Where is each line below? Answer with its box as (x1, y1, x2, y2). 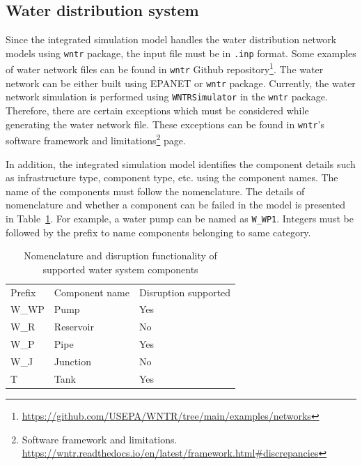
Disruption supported (139, 284, 231, 299)
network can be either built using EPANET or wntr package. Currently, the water (6, 75, 356, 90)
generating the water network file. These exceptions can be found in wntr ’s (6, 116, 324, 131)
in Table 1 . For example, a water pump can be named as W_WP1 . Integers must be (6, 211, 354, 225)
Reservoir (54, 319, 94, 334)
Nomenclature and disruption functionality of (24, 248, 217, 263)
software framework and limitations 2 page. (6, 131, 186, 147)
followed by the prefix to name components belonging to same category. (6, 224, 311, 239)
